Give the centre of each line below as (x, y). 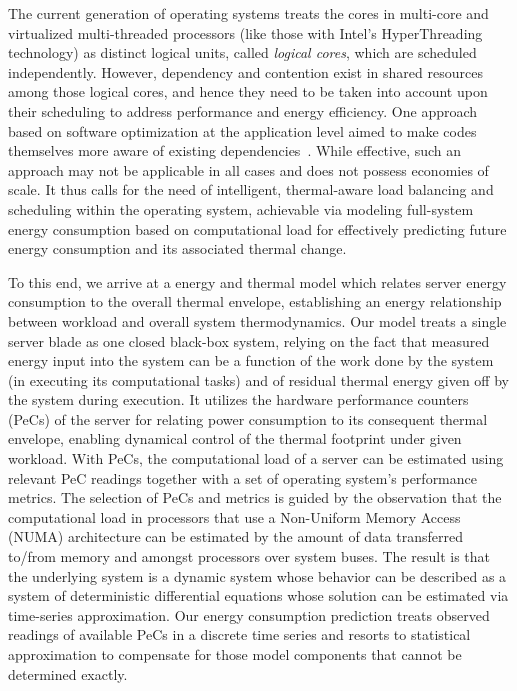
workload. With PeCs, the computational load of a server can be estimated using (256, 458)
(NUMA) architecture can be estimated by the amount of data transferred (235, 536)
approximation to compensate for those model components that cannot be (235, 654)
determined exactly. (68, 673)
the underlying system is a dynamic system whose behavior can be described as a (257, 575)
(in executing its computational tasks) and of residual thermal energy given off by (258, 379)
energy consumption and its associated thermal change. (177, 248)
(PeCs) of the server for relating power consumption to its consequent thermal (248, 418)
